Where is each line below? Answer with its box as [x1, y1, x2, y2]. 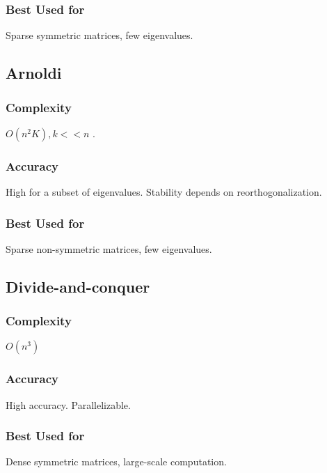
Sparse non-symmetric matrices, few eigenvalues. [6, 241, 212, 256]
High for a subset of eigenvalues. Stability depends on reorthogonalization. [6, 185, 322, 199]
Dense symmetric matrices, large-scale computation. [6, 454, 227, 469]
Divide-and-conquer [6, 275, 150, 297]
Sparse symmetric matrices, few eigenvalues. [6, 28, 193, 42]
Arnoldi [6, 62, 62, 84]
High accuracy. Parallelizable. [6, 397, 131, 412]
